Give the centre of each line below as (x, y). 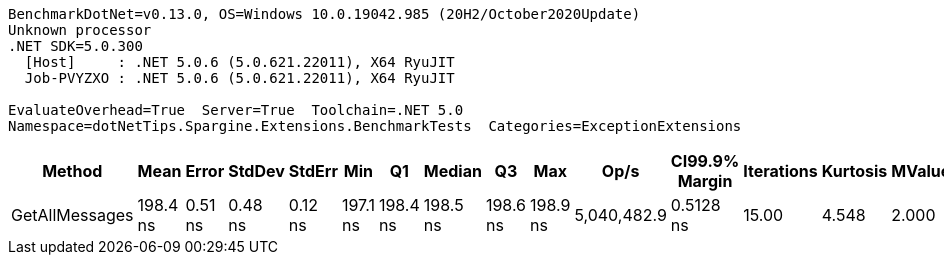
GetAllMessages (72, 215)
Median (452, 171)
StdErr (313, 171)
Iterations (780, 171)
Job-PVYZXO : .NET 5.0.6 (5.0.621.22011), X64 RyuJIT (239, 78)
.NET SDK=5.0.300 (75, 46)
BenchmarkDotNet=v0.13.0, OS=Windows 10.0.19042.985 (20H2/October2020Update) (324, 14)
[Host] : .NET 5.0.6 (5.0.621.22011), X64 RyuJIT (239, 62)
